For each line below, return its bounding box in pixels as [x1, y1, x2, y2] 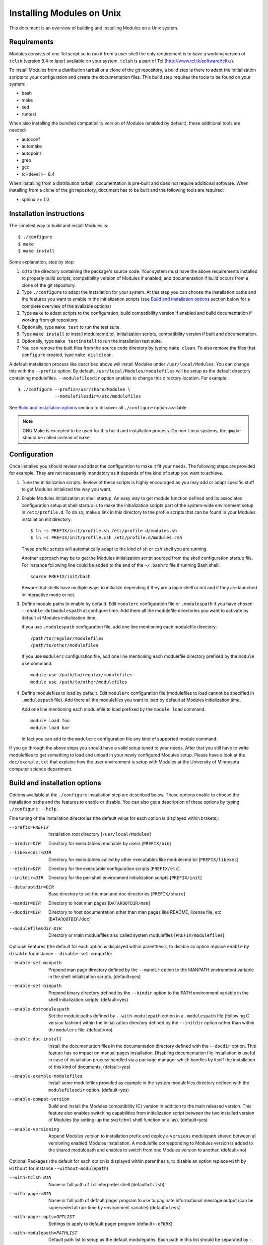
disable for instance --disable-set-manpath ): [9, 950, 113, 956]
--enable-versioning [9, 1126, 60, 1132]
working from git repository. [21, 317, 79, 323]
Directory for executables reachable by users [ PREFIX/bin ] [48, 840, 171, 846]
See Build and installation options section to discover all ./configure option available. [9, 404, 188, 410]
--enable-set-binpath [9, 983, 62, 989]
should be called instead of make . [22, 434, 91, 440]
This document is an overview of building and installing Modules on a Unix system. [9, 25, 179, 31]
